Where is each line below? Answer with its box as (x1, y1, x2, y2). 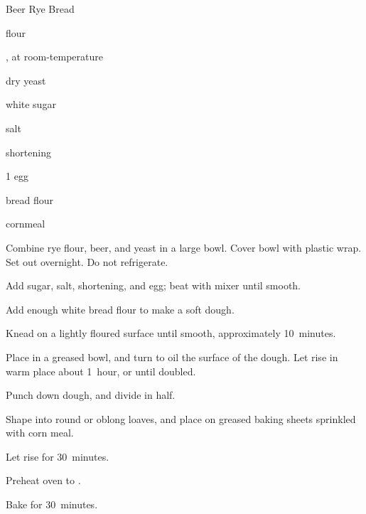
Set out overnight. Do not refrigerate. (6, 254, 168, 269)
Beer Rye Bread (6, 1, 75, 16)
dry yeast (6, 73, 46, 87)
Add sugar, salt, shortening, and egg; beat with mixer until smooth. (6, 278, 301, 293)
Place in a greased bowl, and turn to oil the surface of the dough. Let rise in (6, 349, 338, 364)
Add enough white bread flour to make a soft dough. (6, 301, 235, 316)
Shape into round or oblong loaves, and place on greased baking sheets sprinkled (6, 411, 356, 426)
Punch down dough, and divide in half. (6, 387, 176, 402)
